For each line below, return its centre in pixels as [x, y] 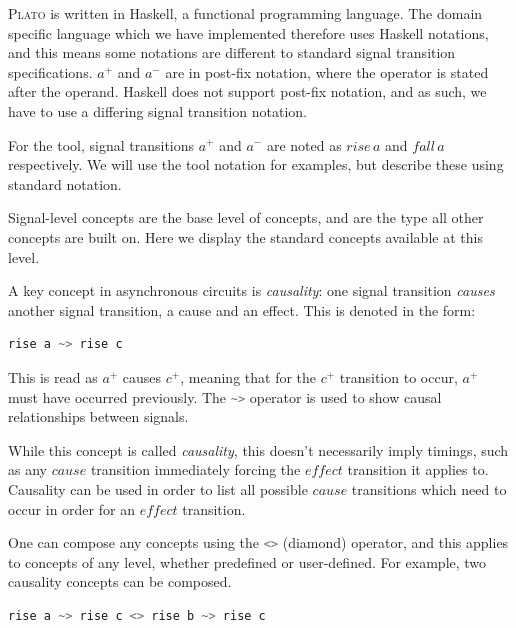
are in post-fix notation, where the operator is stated [327, 71]
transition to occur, [398, 376]
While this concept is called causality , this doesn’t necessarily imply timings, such [258, 449]
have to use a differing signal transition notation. [157, 110]
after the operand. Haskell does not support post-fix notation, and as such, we [247, 91]
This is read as [53, 376]
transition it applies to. [418, 469]
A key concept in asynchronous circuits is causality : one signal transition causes [251, 290]
